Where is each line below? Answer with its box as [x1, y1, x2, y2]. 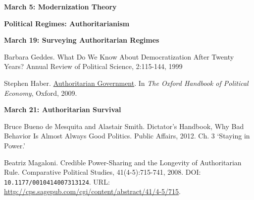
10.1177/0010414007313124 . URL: [4, 176, 110, 187]
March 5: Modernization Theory [4, 1, 117, 11]
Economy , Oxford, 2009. [4, 87, 77, 98]
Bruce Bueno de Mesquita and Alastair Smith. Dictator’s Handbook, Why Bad [4, 121, 244, 131]
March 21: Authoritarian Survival [4, 104, 121, 115]
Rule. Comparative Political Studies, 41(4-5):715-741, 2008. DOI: [4, 167, 201, 177]
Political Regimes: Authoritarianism [4, 18, 130, 28]
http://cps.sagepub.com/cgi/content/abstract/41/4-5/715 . [4, 186, 181, 197]
